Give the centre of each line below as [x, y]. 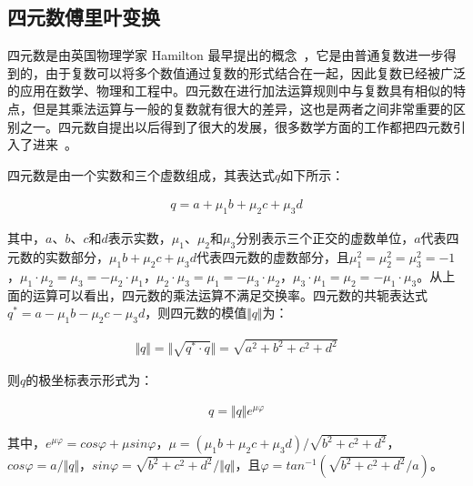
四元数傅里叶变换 [84, 17]
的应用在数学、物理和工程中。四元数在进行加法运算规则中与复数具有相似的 [230, 91]
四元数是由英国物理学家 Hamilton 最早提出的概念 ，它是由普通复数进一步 [226, 55]
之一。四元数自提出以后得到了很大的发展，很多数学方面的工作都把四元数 [236, 126]
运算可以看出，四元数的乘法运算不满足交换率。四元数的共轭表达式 [230, 294]
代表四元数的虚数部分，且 [273, 256]
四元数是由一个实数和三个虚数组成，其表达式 [141, 174]
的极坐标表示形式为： [90, 380]
